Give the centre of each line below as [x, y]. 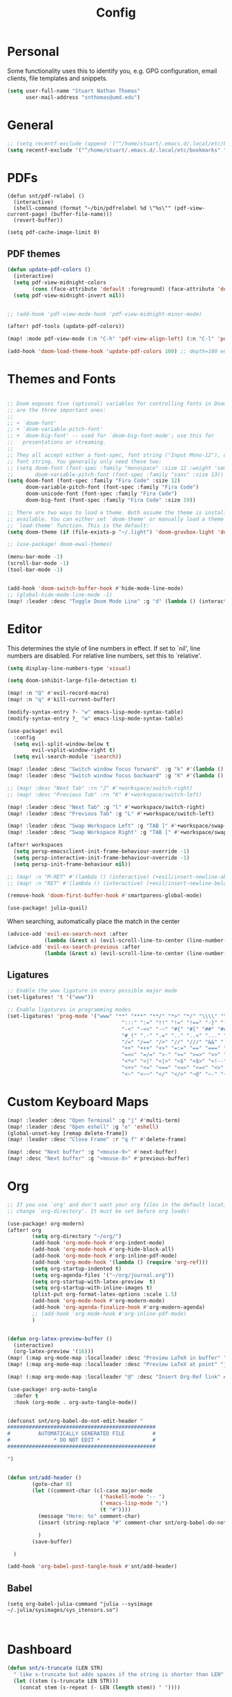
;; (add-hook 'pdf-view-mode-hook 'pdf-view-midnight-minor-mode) [105, 314]
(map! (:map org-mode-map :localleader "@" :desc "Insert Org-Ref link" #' [118, 1377]
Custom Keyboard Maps [78, 1102]
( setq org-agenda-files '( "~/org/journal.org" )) [103, 1275]
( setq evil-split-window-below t [61, 744]
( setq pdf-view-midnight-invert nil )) [69, 296]
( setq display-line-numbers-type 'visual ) [69, 668]
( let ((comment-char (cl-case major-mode [93, 1490]
